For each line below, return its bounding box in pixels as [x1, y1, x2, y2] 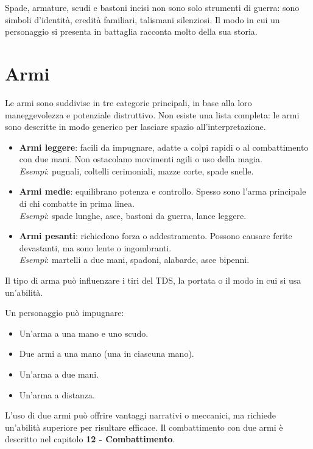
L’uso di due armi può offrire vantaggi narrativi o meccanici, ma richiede [5, 409, 276, 422]
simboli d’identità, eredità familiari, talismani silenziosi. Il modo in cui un [5, 13, 280, 26]
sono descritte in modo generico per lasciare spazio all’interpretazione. [5, 120, 266, 133]
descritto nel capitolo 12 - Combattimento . [5, 433, 175, 445]
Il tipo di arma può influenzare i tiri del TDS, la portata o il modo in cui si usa [5, 274, 301, 287]
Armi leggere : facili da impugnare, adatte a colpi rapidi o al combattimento [19, 140, 309, 153]
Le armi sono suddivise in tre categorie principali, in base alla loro [5, 96, 252, 109]
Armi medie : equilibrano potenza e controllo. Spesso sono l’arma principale [19, 185, 306, 198]
